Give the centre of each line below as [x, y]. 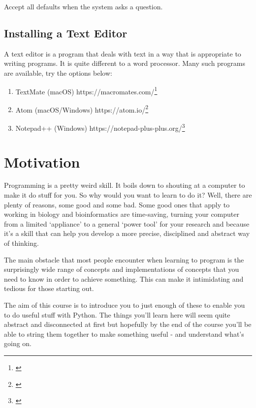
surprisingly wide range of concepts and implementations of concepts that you [122, 269]
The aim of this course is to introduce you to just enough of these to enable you [125, 305]
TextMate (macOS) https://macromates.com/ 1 [86, 90]
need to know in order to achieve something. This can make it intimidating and [124, 278]
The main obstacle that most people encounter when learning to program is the [124, 259]
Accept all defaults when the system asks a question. [83, 6]
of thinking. [21, 243]
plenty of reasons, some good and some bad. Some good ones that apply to [117, 204]
